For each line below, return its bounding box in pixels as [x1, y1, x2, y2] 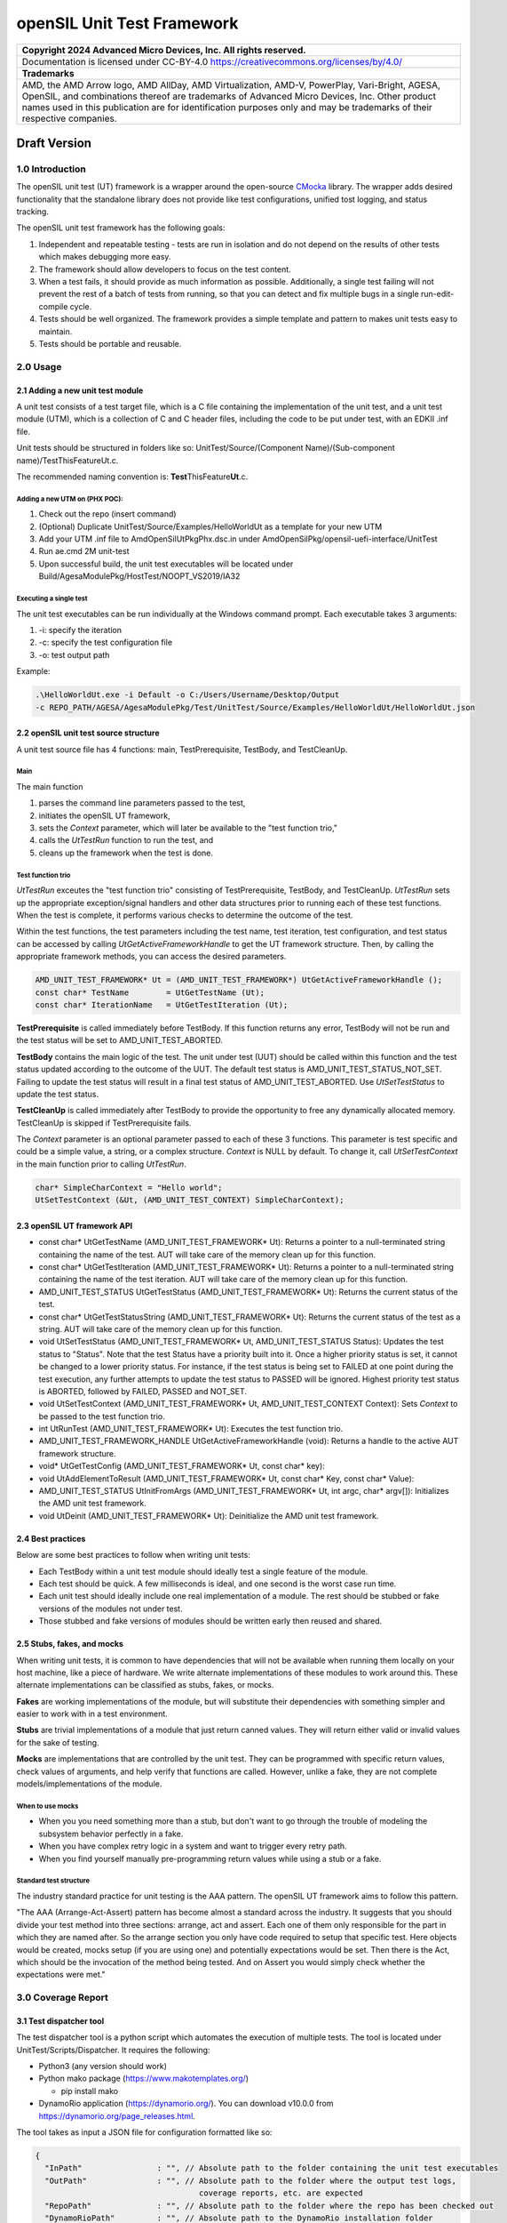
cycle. [69, 301, 92, 311]
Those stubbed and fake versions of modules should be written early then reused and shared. [38, 1616, 383, 1626]
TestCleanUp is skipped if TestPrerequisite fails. [16, 1117, 192, 1128]
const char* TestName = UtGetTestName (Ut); [35, 987, 265, 998]
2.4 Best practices [16, 1533, 86, 1544]
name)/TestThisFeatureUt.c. [16, 454, 119, 466]
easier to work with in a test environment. [16, 1708, 168, 1720]
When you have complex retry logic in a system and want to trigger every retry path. [38, 1841, 347, 1851]
